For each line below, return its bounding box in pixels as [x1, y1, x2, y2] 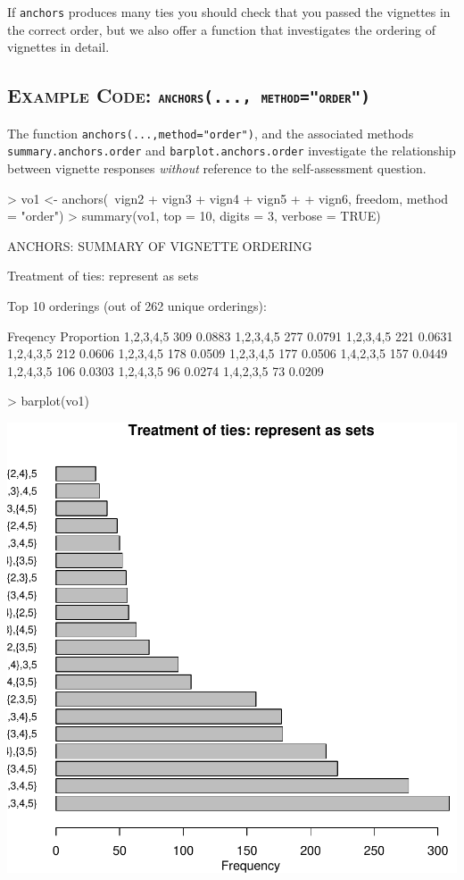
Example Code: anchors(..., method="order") [7, 81, 371, 109]
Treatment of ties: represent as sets [7, 266, 199, 285]
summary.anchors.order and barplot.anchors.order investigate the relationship [7, 141, 456, 160]
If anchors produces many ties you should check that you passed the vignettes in [7, 3, 451, 21]
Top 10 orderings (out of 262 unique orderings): [7, 296, 267, 314]
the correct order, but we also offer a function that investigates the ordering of [7, 20, 435, 38]
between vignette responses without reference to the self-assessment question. [7, 158, 427, 177]
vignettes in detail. [7, 38, 110, 56]
